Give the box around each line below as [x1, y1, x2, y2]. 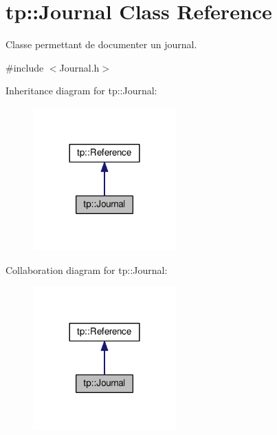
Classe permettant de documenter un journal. [5, 37, 197, 52]
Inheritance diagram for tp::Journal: [5, 83, 157, 98]
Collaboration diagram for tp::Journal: [5, 262, 168, 277]
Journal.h [59, 60, 100, 74]
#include [5, 60, 44, 74]
